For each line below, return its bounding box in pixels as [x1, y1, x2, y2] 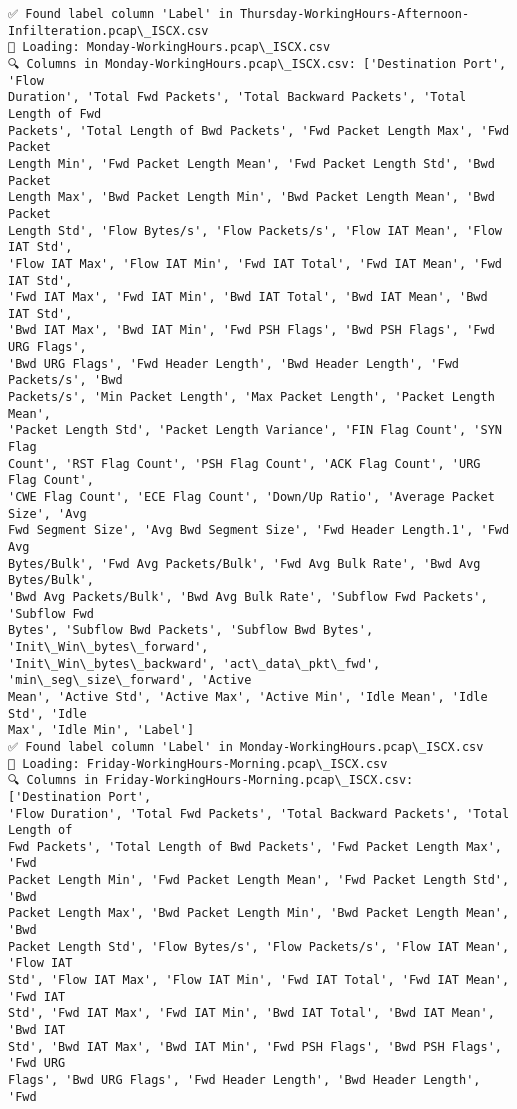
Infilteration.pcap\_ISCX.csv [8, 23, 209, 38]
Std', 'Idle [8, 706, 87, 721]
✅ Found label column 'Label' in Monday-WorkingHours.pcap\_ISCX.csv [8, 739, 484, 754]
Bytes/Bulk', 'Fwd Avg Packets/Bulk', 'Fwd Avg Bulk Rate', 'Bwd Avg [8, 556, 481, 571]
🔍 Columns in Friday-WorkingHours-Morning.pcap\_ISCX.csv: [8, 773, 414, 788]
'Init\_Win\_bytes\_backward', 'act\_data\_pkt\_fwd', [8, 656, 381, 671]
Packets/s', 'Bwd [8, 373, 123, 388]
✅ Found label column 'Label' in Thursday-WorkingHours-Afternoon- [8, 7, 470, 21]
